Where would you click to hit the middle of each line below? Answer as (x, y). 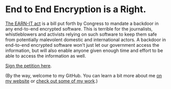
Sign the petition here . (29, 66)
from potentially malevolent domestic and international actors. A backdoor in (86, 40)
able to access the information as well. (46, 56)
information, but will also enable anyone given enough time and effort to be (84, 50)
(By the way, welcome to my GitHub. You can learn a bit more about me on (84, 75)
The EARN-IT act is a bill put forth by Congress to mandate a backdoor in (82, 23)
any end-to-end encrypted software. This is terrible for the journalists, (79, 28)
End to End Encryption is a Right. (76, 9)
